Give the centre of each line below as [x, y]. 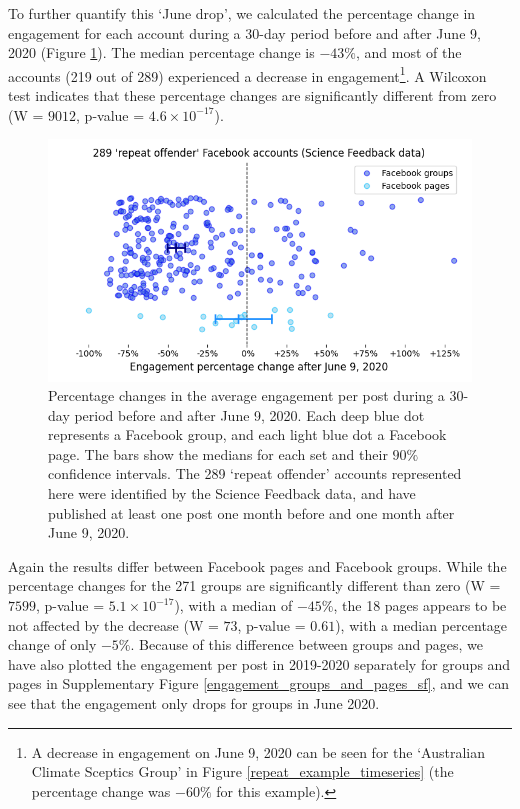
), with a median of [233, 605]
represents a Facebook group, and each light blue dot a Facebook [247, 434]
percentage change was [101, 790]
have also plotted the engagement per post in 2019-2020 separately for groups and [259, 663]
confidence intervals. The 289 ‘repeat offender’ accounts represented [255, 473]
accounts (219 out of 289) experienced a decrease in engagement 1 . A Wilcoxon [247, 74]
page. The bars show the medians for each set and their [218, 453]
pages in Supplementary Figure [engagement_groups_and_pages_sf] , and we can [259, 683]
